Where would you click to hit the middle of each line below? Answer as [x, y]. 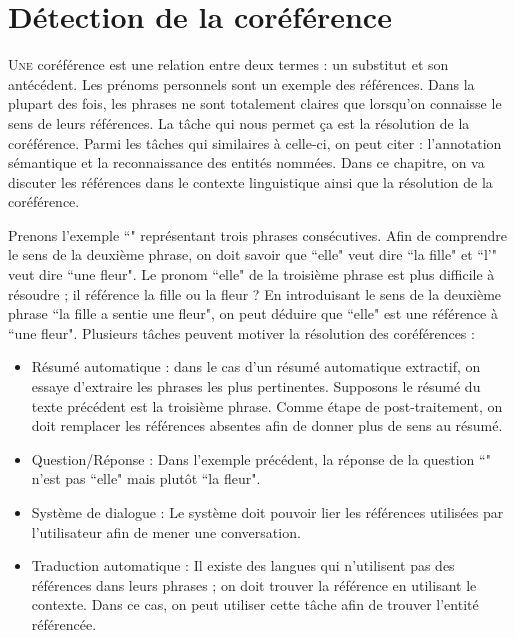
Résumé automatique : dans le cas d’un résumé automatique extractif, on [256, 366]
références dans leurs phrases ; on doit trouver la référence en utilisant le [254, 584]
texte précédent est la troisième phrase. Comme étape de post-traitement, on [267, 405]
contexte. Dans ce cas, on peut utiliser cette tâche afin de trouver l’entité [255, 604]
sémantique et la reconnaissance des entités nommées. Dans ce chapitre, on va [246, 162]
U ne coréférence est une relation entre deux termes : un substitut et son [228, 64]
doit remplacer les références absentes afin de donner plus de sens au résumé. [267, 425]
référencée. [64, 623]
